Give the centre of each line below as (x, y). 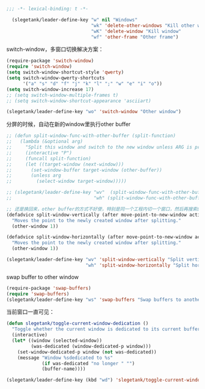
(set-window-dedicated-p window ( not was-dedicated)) (87, 352)
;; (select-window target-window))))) (67, 181)
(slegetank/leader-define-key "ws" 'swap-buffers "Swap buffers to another (105, 300)
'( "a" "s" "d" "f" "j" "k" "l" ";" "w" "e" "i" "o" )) (92, 83)
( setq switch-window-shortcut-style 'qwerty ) (65, 72)
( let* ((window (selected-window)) (57, 341)
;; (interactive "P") (39, 153)
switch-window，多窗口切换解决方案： (55, 50)
